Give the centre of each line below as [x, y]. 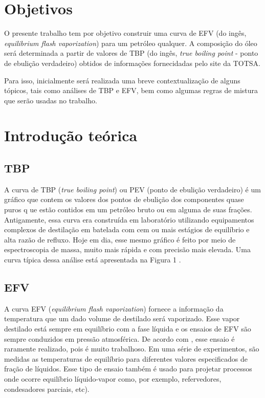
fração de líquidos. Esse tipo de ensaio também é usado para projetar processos [128, 369]
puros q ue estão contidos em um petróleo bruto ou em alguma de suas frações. [128, 209]
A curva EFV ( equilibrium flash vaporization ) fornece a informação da [114, 308]
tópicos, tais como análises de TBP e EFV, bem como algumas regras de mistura [131, 90]
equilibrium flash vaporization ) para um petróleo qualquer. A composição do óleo [131, 43]
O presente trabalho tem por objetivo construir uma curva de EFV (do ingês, [125, 33]
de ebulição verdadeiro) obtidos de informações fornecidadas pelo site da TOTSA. [132, 63]
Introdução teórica [71, 135]
